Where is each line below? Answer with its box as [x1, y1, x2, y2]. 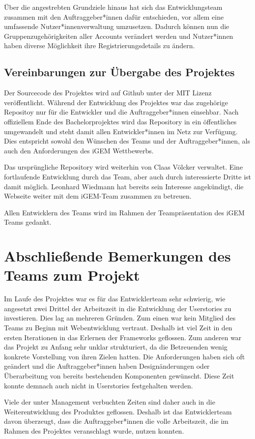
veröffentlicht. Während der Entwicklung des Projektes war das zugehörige [4, 97, 228, 107]
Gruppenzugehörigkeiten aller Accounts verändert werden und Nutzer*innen [4, 30, 233, 41]
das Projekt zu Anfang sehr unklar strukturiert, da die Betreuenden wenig [4, 342, 227, 352]
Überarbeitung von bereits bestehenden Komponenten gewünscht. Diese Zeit [4, 370, 234, 380]
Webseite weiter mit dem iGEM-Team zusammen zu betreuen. [4, 191, 192, 201]
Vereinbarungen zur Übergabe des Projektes [4, 64, 235, 80]
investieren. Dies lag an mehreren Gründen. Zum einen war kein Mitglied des [4, 313, 236, 323]
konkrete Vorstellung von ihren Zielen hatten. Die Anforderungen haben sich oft [4, 351, 245, 361]
